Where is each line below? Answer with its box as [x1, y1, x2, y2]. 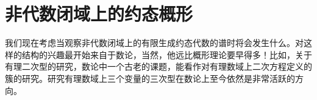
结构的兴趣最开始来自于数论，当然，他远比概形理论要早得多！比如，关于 [21, 48, 312, 61]
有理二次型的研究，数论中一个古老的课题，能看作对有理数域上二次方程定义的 [5, 60, 312, 73]
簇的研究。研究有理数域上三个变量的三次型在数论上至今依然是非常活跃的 [5, 72, 295, 84]
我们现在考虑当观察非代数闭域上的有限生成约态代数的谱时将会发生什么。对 [5, 36, 304, 49]
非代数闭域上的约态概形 [5, 1, 193, 26]
